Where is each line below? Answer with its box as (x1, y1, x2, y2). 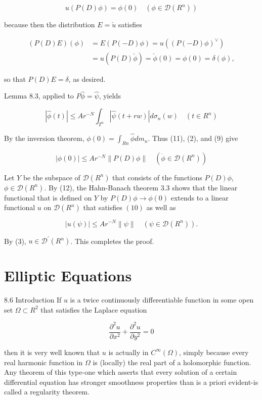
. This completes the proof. (70, 235, 154, 246)
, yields (99, 90, 121, 101)
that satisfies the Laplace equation (40, 304, 147, 315)
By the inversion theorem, (4, 133, 84, 143)
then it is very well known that (4, 346, 100, 357)
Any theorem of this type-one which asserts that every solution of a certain (4, 367, 237, 377)
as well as (146, 202, 176, 213)
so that (4, 73, 26, 84)
